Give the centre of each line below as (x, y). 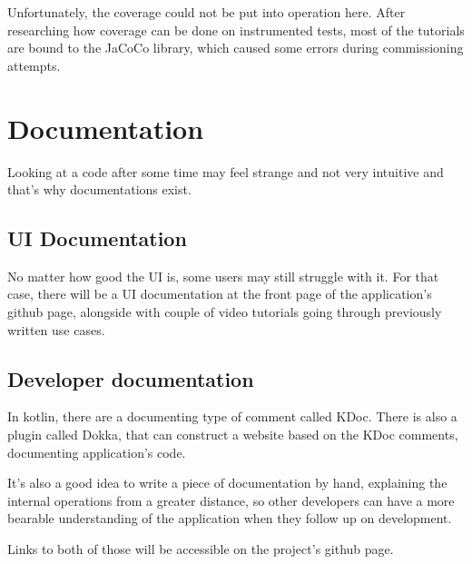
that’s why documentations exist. (99, 189)
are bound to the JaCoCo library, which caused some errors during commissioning (236, 48)
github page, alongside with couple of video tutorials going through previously (225, 312)
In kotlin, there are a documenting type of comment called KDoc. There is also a (232, 416)
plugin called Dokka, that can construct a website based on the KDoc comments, (233, 435)
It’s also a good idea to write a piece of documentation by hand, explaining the (227, 483)
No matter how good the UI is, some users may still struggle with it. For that (223, 276)
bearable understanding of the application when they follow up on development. (230, 518)
